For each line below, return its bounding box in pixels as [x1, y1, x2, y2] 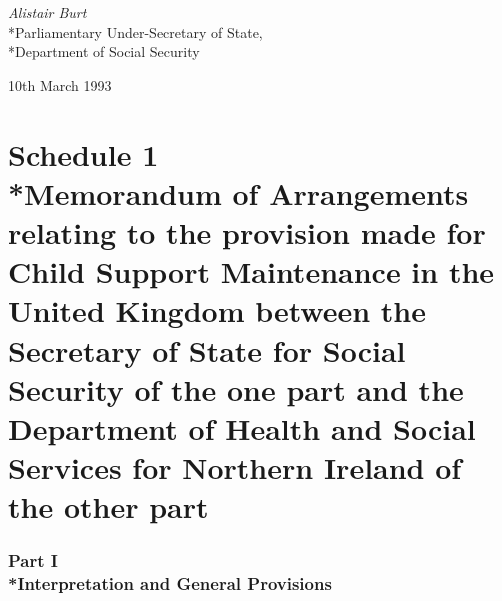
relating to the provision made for [8, 211, 486, 252]
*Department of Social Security [8, 41, 200, 62]
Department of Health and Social [8, 407, 476, 448]
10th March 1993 [8, 74, 112, 95]
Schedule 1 [8, 133, 159, 174]
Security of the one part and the [8, 368, 464, 409]
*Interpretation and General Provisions [8, 571, 332, 596]
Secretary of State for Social [8, 329, 406, 370]
